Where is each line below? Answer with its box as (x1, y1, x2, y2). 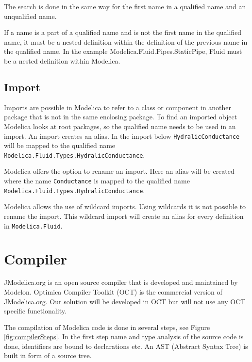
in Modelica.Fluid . (4, 220, 63, 230)
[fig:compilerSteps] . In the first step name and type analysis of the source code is (4, 331, 244, 342)
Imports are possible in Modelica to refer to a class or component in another (4, 102, 232, 112)
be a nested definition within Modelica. (4, 55, 120, 66)
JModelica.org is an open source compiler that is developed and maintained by (4, 277, 238, 287)
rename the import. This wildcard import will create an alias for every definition (4, 211, 244, 221)
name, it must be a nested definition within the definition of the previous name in (4, 36, 248, 47)
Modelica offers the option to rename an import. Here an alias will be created (4, 166, 235, 176)
